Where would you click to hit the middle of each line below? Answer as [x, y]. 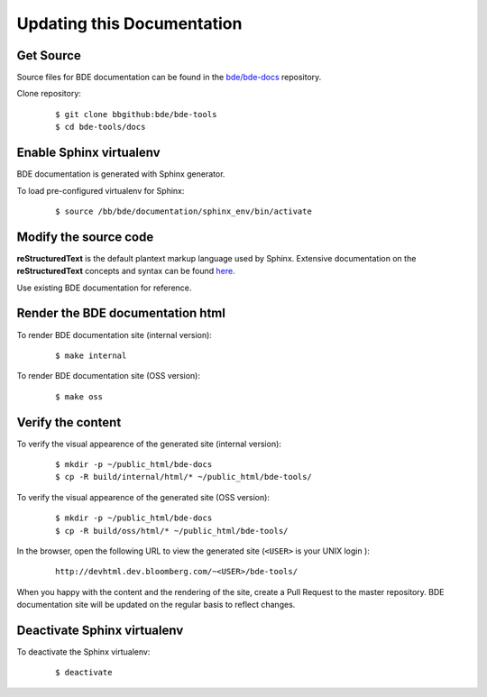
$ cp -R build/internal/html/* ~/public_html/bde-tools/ [184, 477]
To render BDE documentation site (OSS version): [108, 376]
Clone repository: [49, 94]
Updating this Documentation [129, 23]
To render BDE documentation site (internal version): [114, 335]
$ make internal [91, 355]
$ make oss [79, 396]
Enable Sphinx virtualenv [89, 153]
